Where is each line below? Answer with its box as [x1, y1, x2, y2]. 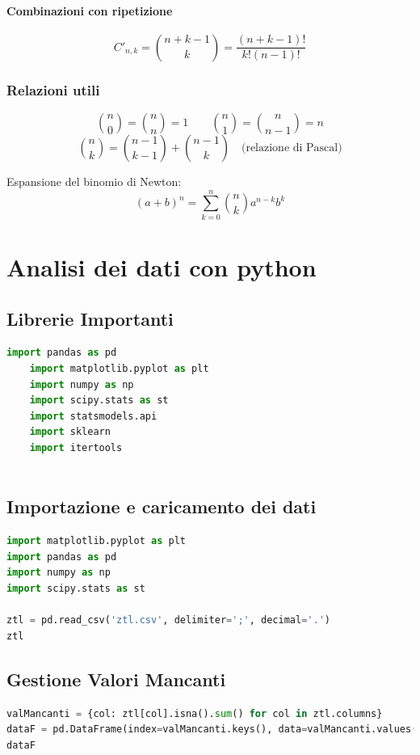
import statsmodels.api [29, 410, 157, 422]
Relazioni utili [6, 79, 100, 99]
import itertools [29, 441, 123, 453]
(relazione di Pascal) [241, 142, 342, 154]
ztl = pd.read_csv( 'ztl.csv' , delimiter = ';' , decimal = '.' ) [6, 614, 330, 626]
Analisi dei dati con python [6, 250, 317, 283]
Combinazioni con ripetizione [6, 2, 173, 19]
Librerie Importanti [6, 306, 174, 331]
